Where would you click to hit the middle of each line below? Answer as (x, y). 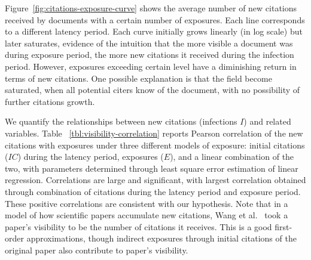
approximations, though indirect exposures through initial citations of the (161, 238)
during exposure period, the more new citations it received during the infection (150, 55)
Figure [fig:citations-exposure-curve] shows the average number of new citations (151, 8)
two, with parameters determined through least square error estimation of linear (152, 168)
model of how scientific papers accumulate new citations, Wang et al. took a (147, 215)
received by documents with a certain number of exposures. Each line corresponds (155, 19)
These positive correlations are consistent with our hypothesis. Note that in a (147, 203)
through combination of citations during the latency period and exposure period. (153, 191)
